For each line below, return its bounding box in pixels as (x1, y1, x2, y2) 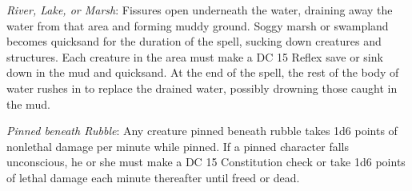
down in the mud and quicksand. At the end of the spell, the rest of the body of (6, 64, 399, 81)
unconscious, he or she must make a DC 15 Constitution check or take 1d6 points (6, 153, 406, 170)
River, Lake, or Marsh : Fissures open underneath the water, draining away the (6, 2, 393, 18)
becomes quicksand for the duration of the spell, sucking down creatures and (6, 33, 382, 50)
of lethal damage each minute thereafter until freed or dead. (6, 169, 300, 185)
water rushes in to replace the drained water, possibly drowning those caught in (6, 79, 398, 96)
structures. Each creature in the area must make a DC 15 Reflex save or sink (6, 48, 383, 65)
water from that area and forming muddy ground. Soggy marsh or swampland (6, 17, 389, 34)
